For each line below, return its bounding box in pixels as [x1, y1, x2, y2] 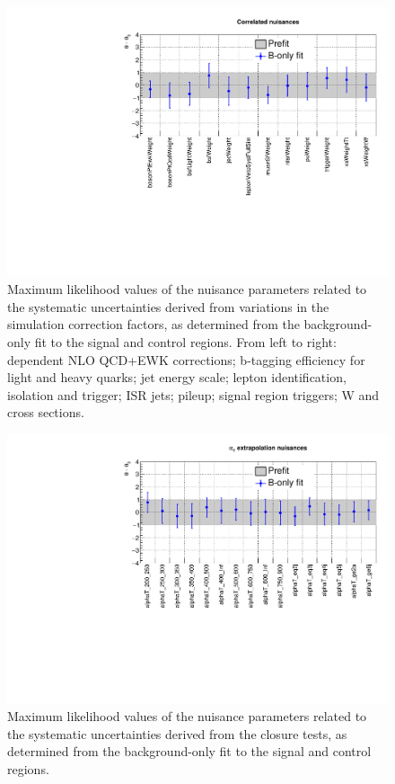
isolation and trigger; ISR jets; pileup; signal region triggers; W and [7, 385, 380, 404]
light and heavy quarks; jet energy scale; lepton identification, [7, 368, 347, 387]
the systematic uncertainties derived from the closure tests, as [7, 724, 347, 743]
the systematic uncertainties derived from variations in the [7, 297, 329, 316]
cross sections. [7, 403, 84, 422]
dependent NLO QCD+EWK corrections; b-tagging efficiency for [7, 350, 365, 369]
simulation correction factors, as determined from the [7, 315, 300, 334]
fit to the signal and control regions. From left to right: [34, 333, 337, 352]
